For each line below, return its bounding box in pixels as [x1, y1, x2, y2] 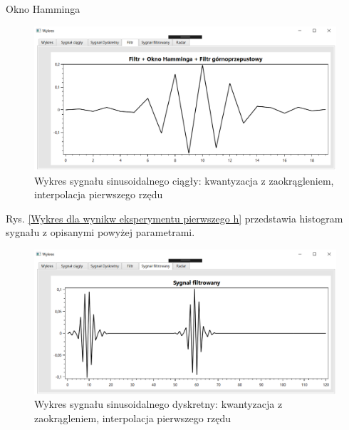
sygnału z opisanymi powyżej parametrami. [6, 225, 195, 240]
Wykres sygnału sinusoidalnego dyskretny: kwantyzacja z [34, 396, 283, 411]
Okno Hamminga [6, 1, 80, 16]
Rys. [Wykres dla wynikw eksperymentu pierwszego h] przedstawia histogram [6, 210, 343, 225]
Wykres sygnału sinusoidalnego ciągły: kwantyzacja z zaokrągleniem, [34, 173, 334, 188]
